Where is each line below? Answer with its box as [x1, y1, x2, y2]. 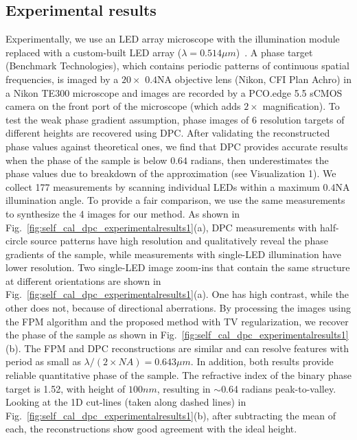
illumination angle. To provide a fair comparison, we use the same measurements [5, 193, 345, 207]
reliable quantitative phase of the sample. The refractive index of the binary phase [5, 368, 352, 382]
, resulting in [157, 381, 211, 395]
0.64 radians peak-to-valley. [221, 381, 336, 395]
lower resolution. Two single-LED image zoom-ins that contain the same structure [5, 260, 350, 275]
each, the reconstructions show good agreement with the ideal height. [5, 421, 297, 436]
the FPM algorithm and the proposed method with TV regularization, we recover [5, 314, 349, 328]
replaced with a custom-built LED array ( [5, 45, 182, 59]
